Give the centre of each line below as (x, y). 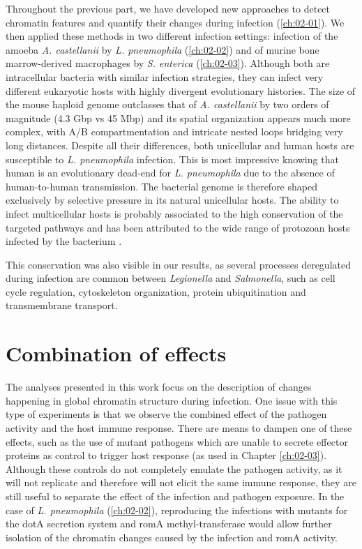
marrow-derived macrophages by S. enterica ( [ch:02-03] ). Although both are (168, 63)
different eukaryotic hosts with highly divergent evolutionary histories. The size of (181, 90)
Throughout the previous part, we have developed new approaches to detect (168, 8)
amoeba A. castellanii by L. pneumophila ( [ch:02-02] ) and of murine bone (163, 49)
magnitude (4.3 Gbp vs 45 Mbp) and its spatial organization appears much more (178, 118)
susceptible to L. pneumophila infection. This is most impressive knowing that (172, 159)
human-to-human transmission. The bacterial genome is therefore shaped (161, 186)
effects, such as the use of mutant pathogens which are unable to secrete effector (177, 441)
